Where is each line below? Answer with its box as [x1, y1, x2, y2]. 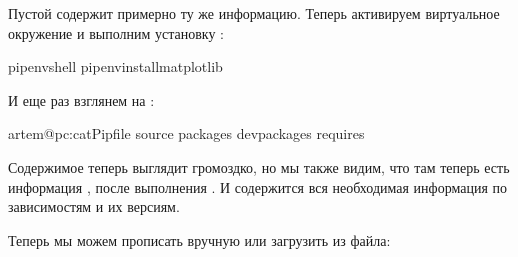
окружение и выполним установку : [8, 22, 224, 43]
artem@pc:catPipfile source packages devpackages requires [8, 123, 365, 144]
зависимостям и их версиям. [8, 196, 180, 217]
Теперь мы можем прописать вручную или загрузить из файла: [8, 229, 391, 250]
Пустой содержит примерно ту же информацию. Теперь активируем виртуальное [8, 3, 500, 23]
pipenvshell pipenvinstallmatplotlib [8, 56, 223, 77]
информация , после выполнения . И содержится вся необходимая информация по [8, 176, 508, 197]
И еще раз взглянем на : [8, 89, 155, 110]
